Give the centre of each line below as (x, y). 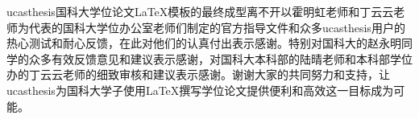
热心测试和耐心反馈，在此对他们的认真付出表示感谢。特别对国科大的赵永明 (204, 43)
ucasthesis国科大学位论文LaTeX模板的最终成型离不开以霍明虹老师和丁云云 (200, 11)
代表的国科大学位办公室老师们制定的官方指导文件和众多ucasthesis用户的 (217, 27)
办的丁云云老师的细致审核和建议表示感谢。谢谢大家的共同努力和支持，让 (198, 74)
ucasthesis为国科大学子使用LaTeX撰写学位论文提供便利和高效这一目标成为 (200, 90)
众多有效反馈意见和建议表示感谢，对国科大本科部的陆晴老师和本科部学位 (220, 58)
